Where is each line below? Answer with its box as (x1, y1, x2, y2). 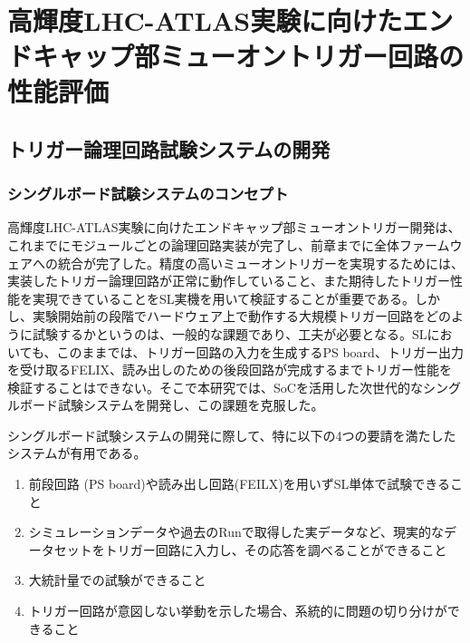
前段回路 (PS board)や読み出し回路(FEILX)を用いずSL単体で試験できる (28, 474, 450, 493)
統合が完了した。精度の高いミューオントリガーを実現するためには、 (57, 253, 464, 272)
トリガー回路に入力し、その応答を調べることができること (104, 540, 447, 559)
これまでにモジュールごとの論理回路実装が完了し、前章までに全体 (7, 235, 399, 254)
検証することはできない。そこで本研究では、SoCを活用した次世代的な (7, 377, 423, 396)
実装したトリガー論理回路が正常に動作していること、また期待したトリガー (7, 271, 451, 290)
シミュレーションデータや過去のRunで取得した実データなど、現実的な (28, 522, 445, 541)
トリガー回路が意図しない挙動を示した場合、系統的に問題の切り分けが (28, 601, 447, 620)
